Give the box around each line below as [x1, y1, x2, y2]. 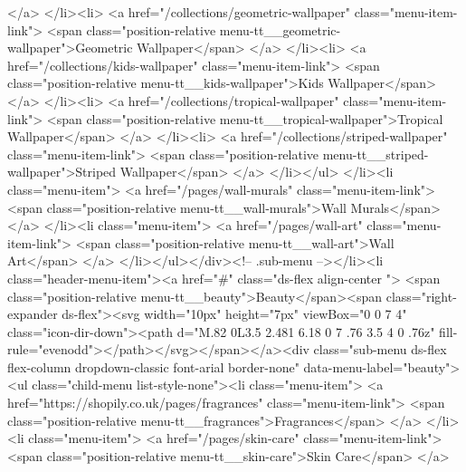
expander [7, 304, 58, 323]
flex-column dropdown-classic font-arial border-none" [7, 357, 300, 376]
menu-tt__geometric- [219, 20, 341, 39]
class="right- [385, 286, 457, 305]
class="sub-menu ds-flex [313, 340, 447, 359]
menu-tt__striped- [322, 144, 429, 163]
